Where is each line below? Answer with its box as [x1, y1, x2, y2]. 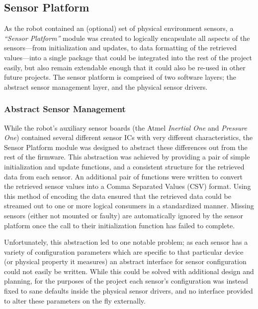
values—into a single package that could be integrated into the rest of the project [4, 52, 252, 62]
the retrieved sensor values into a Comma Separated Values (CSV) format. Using [4, 181, 251, 191]
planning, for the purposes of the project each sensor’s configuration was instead [4, 276, 249, 286]
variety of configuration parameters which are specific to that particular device [4, 246, 244, 257]
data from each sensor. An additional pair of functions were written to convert [4, 171, 243, 181]
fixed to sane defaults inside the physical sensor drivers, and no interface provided [4, 286, 253, 296]
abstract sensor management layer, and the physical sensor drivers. [4, 81, 208, 92]
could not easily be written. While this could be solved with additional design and [4, 266, 254, 276]
